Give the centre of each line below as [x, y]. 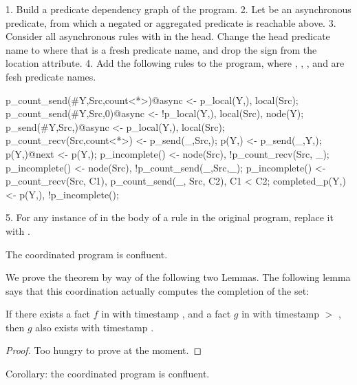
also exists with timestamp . [95, 327]
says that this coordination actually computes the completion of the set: [158, 290]
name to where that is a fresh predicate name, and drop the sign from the [161, 49]
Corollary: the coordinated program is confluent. [108, 374]
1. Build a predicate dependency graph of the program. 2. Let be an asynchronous [178, 9]
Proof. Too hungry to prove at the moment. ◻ [104, 350]
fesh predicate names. [51, 76]
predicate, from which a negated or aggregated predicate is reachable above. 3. [171, 22]
